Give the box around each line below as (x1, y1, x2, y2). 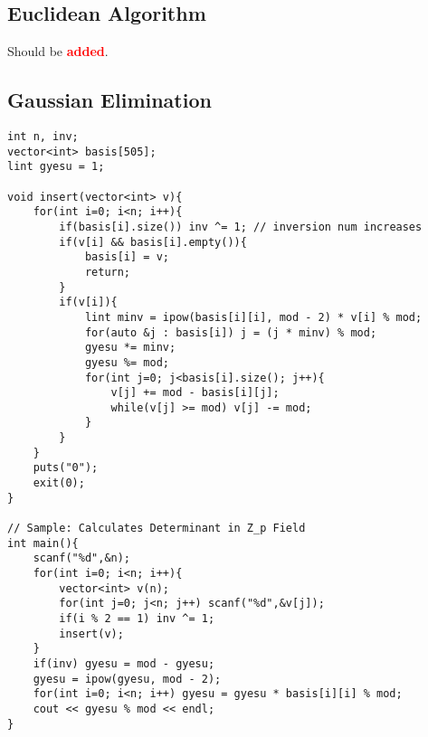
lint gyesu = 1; (7, 160, 105, 174)
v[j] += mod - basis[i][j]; (110, 386, 280, 400)
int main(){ (7, 536, 79, 550)
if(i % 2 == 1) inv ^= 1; (59, 612, 215, 625)
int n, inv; (7, 130, 79, 143)
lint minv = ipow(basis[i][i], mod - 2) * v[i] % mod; (84, 310, 423, 324)
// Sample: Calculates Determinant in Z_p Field (7, 522, 306, 535)
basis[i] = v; (84, 250, 169, 264)
